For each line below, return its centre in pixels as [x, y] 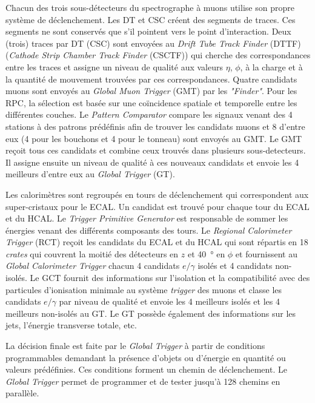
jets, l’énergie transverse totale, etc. [71, 325]
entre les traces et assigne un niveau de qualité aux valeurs [114, 66]
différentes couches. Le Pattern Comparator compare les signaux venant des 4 [149, 114]
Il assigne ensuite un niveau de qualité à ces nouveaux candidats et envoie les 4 [152, 162]
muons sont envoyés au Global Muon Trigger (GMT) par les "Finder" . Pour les [151, 91]
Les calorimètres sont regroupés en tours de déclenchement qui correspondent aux [157, 194]
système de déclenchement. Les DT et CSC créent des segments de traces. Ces [151, 19]
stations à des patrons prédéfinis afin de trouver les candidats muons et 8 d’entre [155, 126]
